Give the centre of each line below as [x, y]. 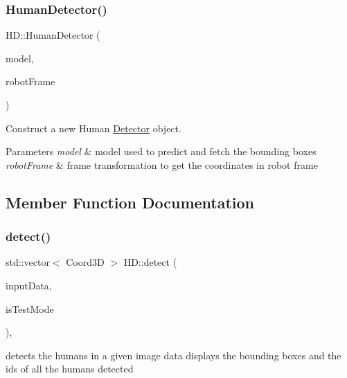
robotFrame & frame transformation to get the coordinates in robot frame [162, 164]
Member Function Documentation [130, 202]
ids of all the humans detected [70, 369]
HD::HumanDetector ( [53, 35]
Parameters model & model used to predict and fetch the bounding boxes [161, 151]
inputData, [29, 285]
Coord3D [85, 262]
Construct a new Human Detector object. [94, 128]
